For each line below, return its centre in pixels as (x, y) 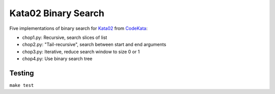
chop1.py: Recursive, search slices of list (65, 37)
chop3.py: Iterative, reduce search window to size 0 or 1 (81, 52)
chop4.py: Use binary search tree (57, 59)
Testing (22, 73)
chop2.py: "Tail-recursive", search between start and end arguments (94, 44)
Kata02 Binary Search (57, 13)
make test (22, 85)
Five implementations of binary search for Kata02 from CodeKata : (78, 28)
